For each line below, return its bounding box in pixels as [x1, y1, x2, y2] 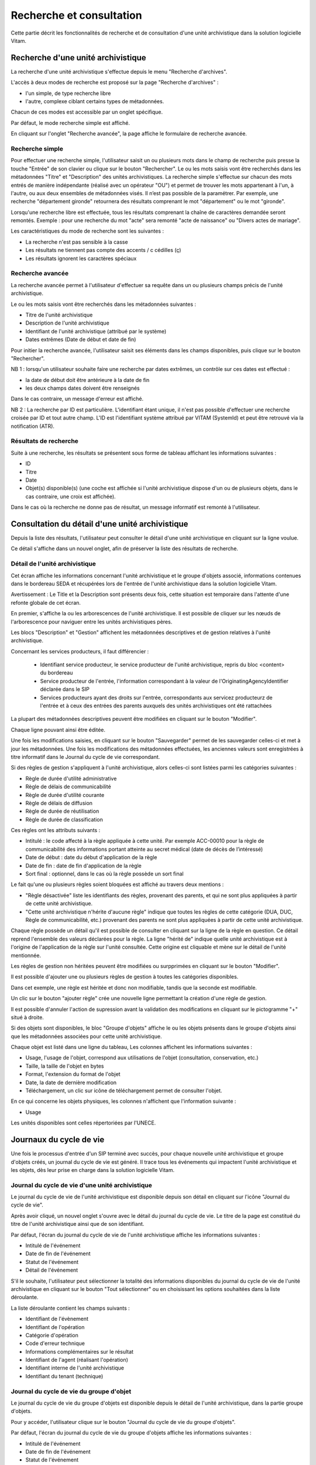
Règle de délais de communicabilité [25, 783, 111, 791]
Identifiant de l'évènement [25, 1316, 89, 1323]
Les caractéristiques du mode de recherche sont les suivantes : [11, 227, 164, 234]
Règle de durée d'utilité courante [25, 791, 105, 798]
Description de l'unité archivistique [25, 319, 109, 326]
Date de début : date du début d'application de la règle [25, 854, 157, 861]
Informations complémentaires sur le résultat [25, 1348, 134, 1355]
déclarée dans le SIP [40, 686, 90, 693]
